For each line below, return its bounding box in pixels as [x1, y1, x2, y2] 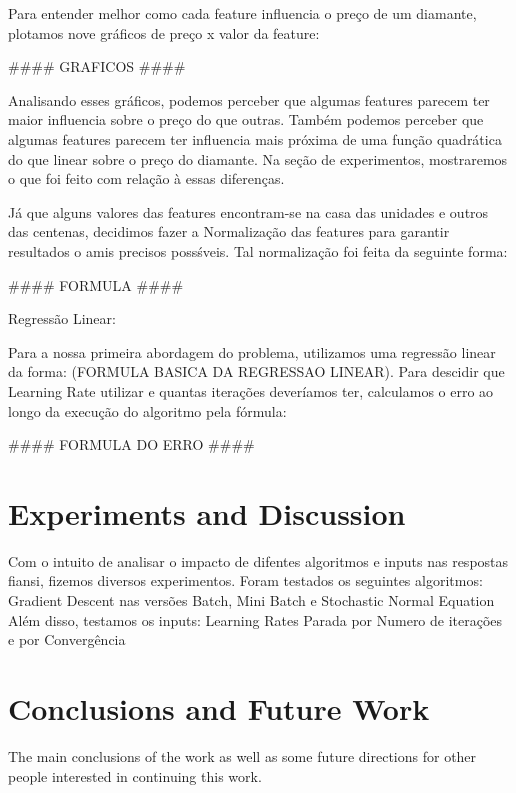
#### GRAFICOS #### [8, 56, 186, 77]
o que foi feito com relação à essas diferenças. [8, 168, 285, 189]
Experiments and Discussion [8, 492, 406, 533]
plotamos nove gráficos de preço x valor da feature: [8, 22, 320, 43]
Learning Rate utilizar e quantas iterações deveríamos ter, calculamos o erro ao [8, 380, 494, 401]
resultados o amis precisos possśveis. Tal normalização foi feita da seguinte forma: [8, 240, 508, 261]
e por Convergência [8, 629, 126, 650]
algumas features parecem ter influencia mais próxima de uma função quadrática [8, 128, 502, 149]
